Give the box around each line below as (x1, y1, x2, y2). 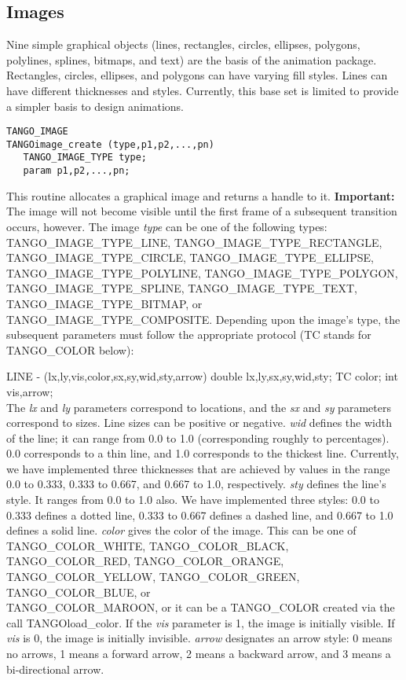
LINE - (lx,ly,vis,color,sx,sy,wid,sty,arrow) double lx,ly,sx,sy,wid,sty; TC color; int (6, 368, 398, 384)
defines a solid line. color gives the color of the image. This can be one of (6, 522, 357, 538)
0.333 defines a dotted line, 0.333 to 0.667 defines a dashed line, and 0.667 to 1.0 (6, 506, 393, 523)
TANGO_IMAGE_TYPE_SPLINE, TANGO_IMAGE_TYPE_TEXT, (6, 280, 357, 296)
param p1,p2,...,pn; (23, 165, 130, 177)
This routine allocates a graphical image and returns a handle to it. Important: (6, 187, 395, 204)
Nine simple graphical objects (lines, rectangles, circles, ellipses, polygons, (6, 36, 360, 53)
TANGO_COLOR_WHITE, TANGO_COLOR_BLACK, (6, 537, 289, 553)
